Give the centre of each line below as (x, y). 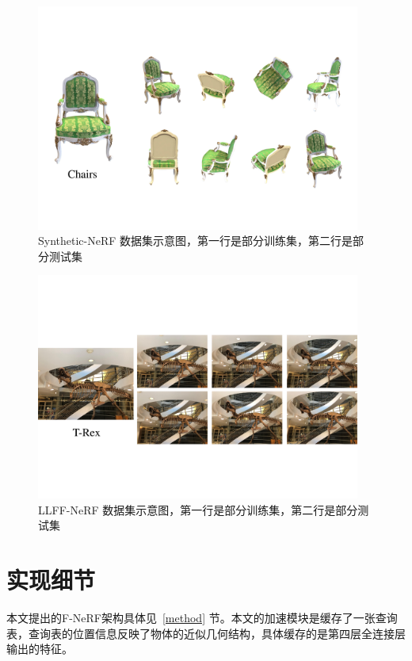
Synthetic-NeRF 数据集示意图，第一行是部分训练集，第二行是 (196, 241)
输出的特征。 (40, 649)
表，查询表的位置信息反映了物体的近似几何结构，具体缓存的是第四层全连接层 (206, 633)
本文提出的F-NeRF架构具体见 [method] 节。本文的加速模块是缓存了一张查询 (202, 617)
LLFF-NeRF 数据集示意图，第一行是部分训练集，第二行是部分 (198, 509)
